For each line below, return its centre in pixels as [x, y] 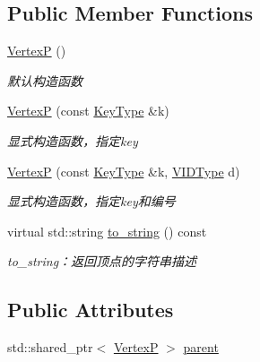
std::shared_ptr [50, 347]
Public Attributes [91, 310]
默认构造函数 [45, 80]
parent [201, 347]
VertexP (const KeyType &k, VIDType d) [124, 171]
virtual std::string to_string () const [107, 231]
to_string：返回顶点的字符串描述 [102, 261]
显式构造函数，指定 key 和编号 [91, 201]
